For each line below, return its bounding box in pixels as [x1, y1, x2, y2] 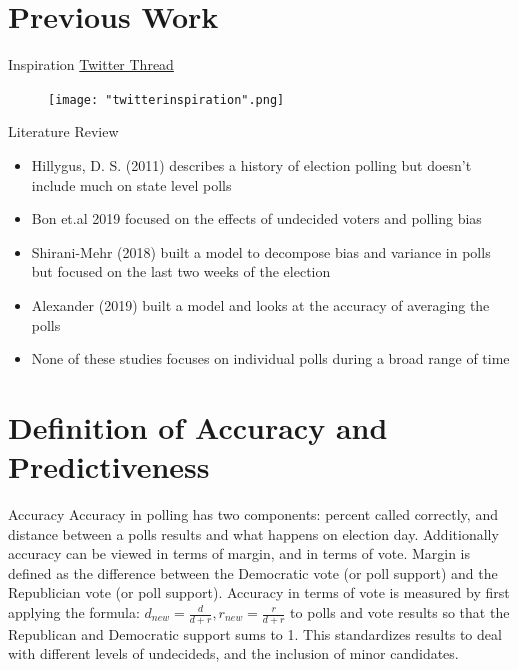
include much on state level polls [31, 174, 232, 195]
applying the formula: [8, 602, 140, 622]
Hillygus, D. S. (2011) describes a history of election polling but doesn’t [31, 154, 472, 175]
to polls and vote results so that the [290, 602, 510, 622]
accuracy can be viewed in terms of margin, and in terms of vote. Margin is [8, 543, 471, 564]
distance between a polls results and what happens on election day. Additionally [8, 523, 499, 544]
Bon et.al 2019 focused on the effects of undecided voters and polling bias [31, 208, 482, 229]
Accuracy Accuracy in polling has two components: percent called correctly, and [8, 504, 498, 525]
